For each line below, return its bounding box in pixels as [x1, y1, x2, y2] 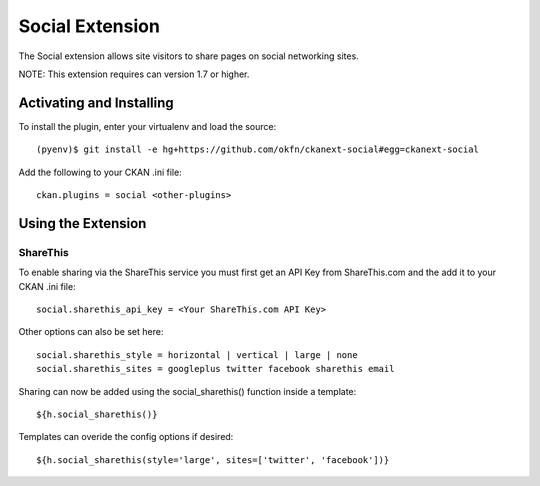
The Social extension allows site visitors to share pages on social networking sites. [18, 50, 359, 62]
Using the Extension [18, 215, 147, 232]
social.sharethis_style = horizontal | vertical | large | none [36, 349, 359, 360]
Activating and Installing [18, 94, 174, 111]
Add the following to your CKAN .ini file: [18, 166, 182, 178]
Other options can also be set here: [18, 326, 164, 338]
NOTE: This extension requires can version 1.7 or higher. [18, 68, 250, 80]
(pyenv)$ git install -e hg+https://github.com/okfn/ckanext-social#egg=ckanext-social [36, 144, 480, 155]
